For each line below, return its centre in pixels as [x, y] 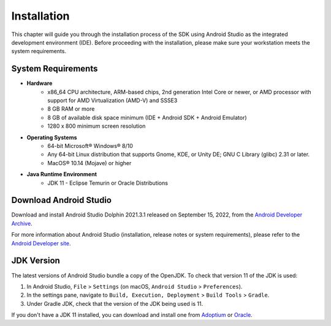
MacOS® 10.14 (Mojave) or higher [89, 163]
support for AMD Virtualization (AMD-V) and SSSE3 [112, 100]
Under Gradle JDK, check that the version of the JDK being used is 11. [115, 303]
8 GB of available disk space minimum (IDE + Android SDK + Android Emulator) [147, 117]
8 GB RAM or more [71, 109]
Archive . [22, 223]
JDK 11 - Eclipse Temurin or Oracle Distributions [108, 183]
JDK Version [36, 261]
